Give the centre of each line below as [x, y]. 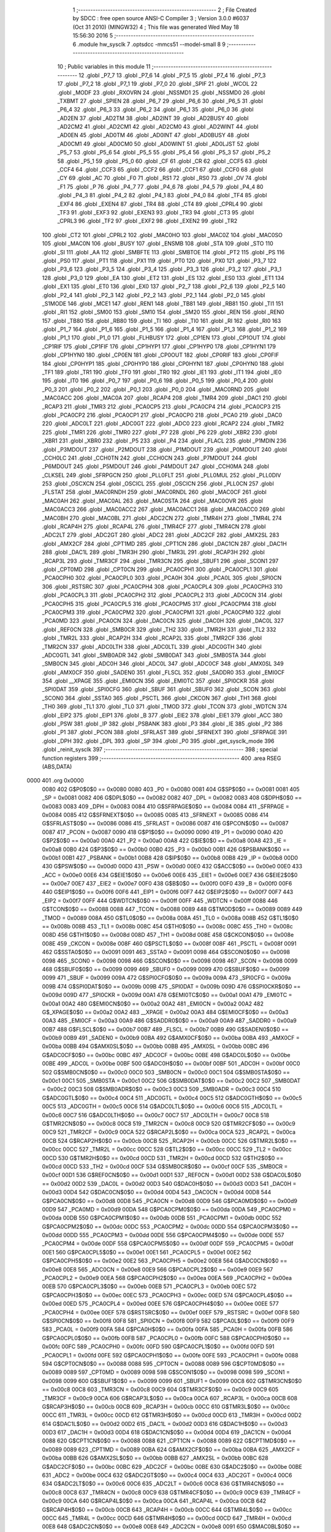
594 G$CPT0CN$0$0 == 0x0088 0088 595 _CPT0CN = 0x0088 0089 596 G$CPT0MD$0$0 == [163, 1363]
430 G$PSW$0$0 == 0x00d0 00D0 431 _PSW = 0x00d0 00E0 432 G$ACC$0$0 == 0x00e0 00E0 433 [172, 866]
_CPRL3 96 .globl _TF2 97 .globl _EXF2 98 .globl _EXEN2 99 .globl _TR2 [147, 221]
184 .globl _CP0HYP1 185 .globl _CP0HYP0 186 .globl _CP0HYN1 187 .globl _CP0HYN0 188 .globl [163, 363]
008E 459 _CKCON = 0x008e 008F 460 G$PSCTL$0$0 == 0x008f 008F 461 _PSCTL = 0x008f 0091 [169, 943]
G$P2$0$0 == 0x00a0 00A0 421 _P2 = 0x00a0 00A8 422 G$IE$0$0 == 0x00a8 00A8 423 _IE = [164, 841]
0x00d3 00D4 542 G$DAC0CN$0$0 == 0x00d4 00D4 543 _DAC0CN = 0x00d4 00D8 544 [157, 1193]
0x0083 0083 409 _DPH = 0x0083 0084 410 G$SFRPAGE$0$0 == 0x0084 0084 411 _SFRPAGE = [165, 806]
